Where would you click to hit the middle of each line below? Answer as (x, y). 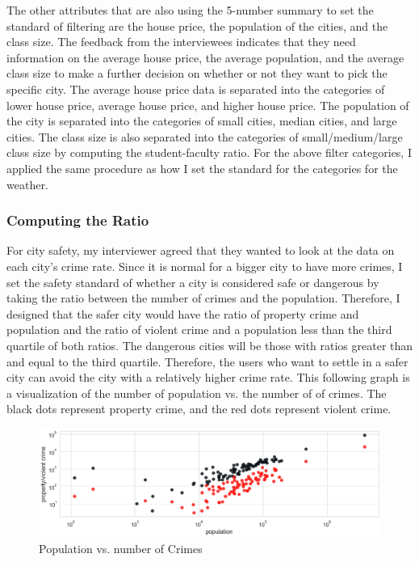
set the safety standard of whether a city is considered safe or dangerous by (193, 282)
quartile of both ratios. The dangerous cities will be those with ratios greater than (210, 345)
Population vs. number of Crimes (121, 549)
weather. (27, 184)
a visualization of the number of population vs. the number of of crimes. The (197, 393)
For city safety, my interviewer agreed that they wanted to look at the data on (201, 250)
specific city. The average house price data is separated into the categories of (196, 89)
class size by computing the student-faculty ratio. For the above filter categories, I (209, 152)
